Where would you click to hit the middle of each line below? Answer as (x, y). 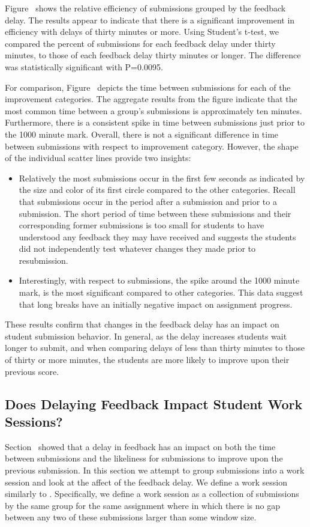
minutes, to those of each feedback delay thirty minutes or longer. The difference (153, 55)
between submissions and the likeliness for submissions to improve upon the (144, 458)
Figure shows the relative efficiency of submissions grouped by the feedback (145, 8)
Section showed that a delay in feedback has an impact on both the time (140, 446)
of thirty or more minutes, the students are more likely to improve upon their (147, 360)
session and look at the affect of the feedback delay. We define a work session (146, 482)
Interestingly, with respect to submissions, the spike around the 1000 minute (159, 280)
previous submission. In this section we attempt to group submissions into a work (155, 470)
